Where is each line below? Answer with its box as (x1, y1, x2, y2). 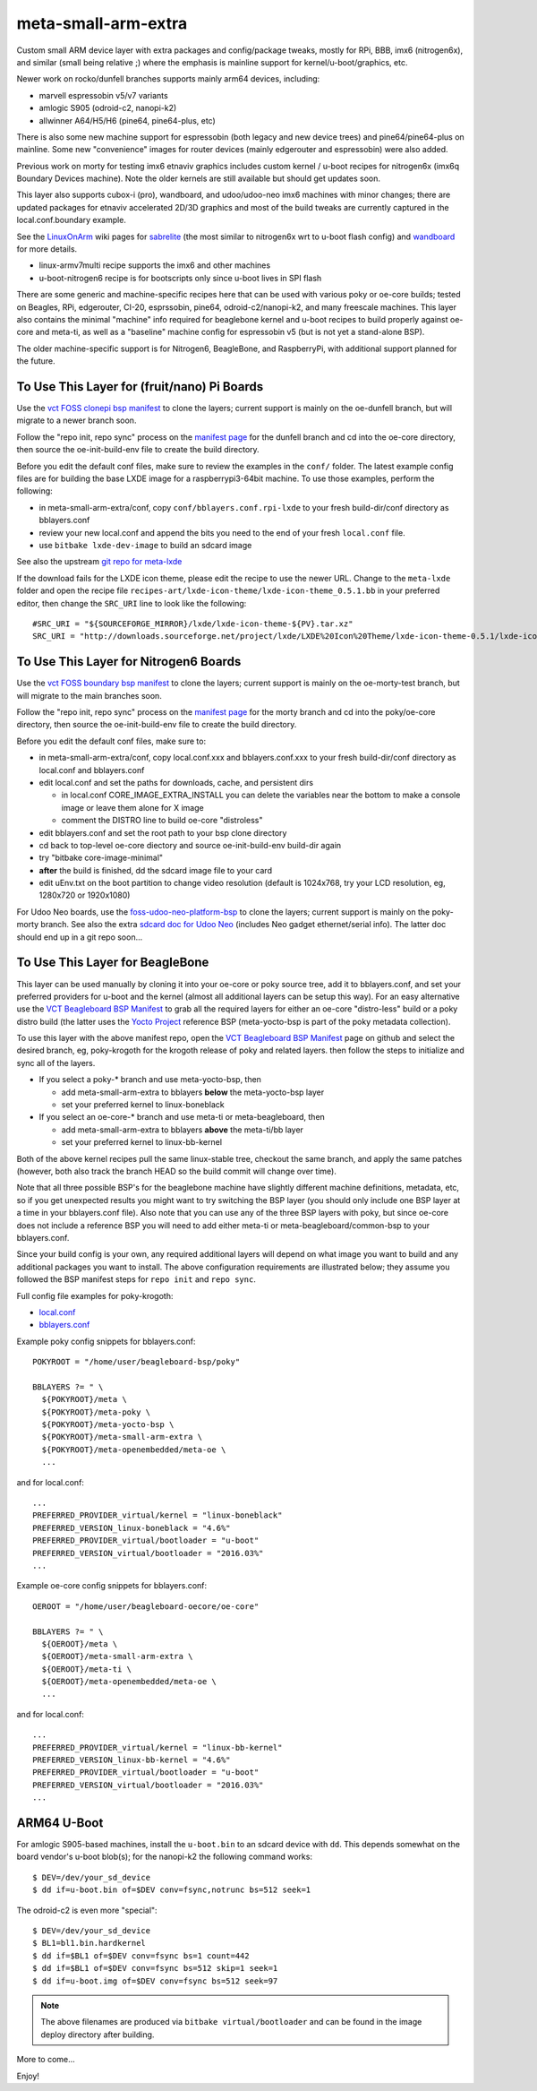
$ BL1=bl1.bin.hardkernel (32, 1938, 147, 1949)
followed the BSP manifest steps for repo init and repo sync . (16, 1274, 257, 1285)
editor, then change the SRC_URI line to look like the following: (16, 598, 247, 608)
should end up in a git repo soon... (16, 932, 143, 942)
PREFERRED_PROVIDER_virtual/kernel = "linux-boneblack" (32, 1510, 283, 1520)
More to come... (16, 2054, 75, 2065)
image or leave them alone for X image (61, 802, 205, 813)
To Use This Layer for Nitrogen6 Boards (16, 654, 242, 669)
